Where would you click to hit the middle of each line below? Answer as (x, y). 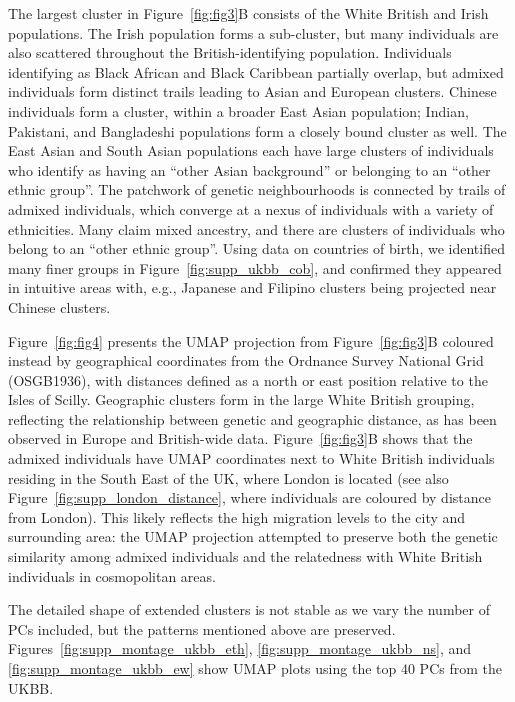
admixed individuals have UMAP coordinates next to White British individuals (251, 458)
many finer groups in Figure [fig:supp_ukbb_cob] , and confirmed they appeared (255, 267)
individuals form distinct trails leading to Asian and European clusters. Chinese (252, 91)
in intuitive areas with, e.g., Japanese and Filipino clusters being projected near (252, 287)
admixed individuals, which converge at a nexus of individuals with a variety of (251, 208)
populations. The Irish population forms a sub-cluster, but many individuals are (253, 32)
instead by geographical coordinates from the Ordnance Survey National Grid (246, 360)
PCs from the (460, 668)
